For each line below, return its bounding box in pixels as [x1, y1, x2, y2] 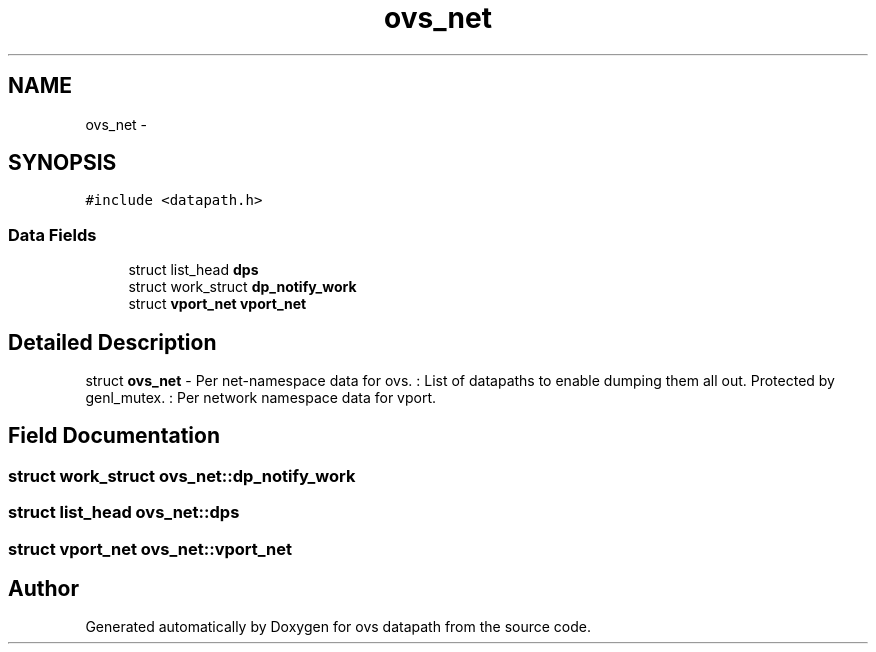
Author [8, 576, 79, 602]
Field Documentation [8, 423, 220, 449]
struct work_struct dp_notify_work [128, 278, 357, 296]
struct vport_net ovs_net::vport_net [8, 538, 293, 559]
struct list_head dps [128, 261, 259, 279]
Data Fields [8, 224, 97, 245]
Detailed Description [8, 329, 217, 355]
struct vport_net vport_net [128, 295, 307, 313]
